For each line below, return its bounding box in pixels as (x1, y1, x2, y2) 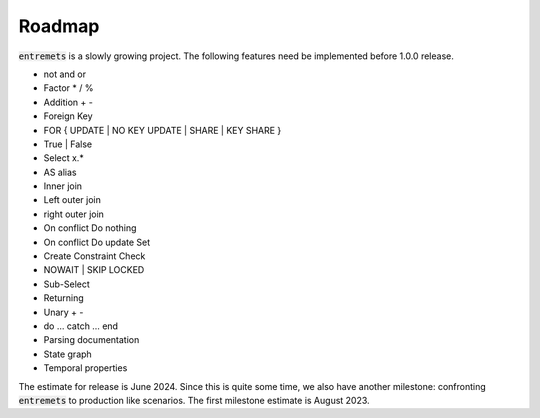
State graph (43, 348, 92, 360)
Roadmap (18, 15, 100, 37)
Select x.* (43, 152, 84, 164)
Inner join (43, 180, 83, 192)
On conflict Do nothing (43, 222, 137, 234)
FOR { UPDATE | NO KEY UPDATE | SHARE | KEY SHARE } (43, 124, 282, 136)
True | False (43, 138, 93, 150)
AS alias (43, 166, 77, 178)
